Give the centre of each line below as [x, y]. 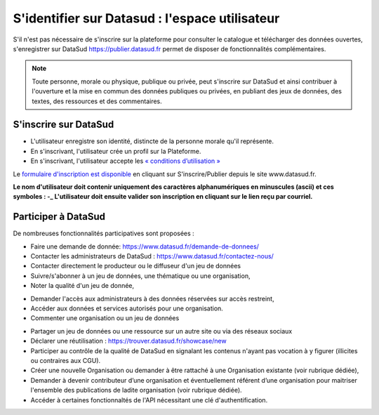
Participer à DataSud [59, 217]
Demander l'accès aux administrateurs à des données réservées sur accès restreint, [152, 298]
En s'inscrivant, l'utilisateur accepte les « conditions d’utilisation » [125, 161]
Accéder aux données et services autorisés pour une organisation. [127, 308]
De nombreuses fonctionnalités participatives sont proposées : [104, 233]
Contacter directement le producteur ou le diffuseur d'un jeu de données [136, 266]
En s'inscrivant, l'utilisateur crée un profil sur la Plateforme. [116, 151]
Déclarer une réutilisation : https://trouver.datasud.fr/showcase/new [129, 341]
